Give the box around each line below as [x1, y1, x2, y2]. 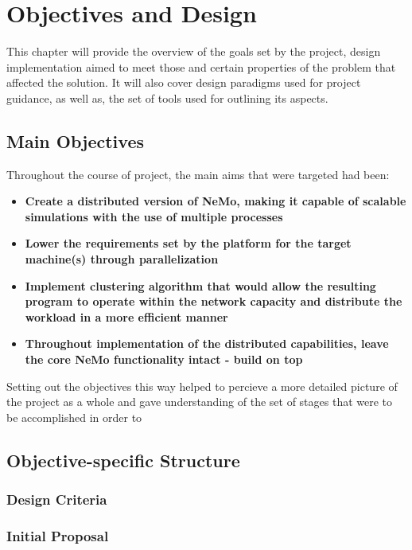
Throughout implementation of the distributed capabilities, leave [25, 335, 389, 352]
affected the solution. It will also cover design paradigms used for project [6, 74, 361, 91]
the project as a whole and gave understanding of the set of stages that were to [6, 393, 393, 410]
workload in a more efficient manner [25, 308, 228, 325]
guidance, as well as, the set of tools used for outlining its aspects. [6, 89, 328, 106]
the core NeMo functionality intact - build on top [25, 351, 303, 368]
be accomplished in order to [6, 408, 142, 425]
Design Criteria [6, 490, 107, 509]
